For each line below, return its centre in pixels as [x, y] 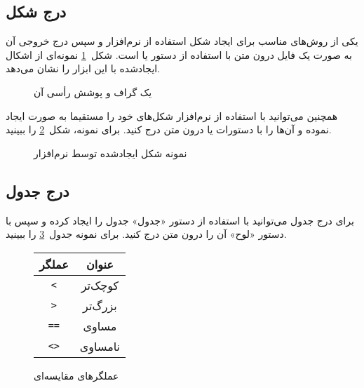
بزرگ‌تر [100, 305]
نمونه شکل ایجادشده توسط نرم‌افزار [110, 153]
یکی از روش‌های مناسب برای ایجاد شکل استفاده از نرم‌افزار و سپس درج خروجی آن [182, 41]
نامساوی [100, 346]
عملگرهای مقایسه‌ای [76, 375]
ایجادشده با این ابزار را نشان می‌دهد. [83, 68]
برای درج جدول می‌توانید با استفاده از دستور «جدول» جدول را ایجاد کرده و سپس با [180, 220]
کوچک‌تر [100, 285]
